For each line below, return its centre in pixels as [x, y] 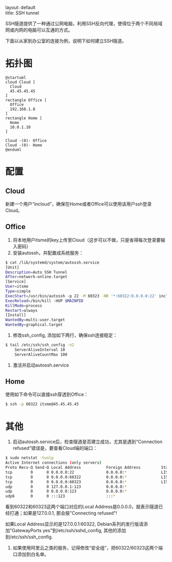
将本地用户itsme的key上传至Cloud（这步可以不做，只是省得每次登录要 [87, 240]
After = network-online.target [36, 277]
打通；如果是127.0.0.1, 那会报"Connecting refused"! [63, 513]
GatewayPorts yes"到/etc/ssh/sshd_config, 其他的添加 [69, 531]
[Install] [16, 315]
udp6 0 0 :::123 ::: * [60, 496]
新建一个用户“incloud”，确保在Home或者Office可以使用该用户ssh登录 [79, 204]
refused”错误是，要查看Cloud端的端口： [55, 448]
